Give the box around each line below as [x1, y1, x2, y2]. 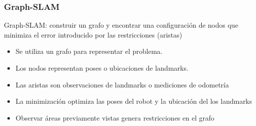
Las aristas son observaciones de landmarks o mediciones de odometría [15, 79, 229, 89]
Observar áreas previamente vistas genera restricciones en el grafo [15, 112, 215, 123]
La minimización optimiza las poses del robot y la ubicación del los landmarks [15, 96, 252, 106]
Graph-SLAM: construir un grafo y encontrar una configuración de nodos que [4, 20, 238, 30]
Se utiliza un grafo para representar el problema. [15, 46, 163, 56]
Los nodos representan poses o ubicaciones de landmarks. [15, 63, 188, 73]
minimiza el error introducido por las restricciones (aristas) [4, 29, 183, 40]
